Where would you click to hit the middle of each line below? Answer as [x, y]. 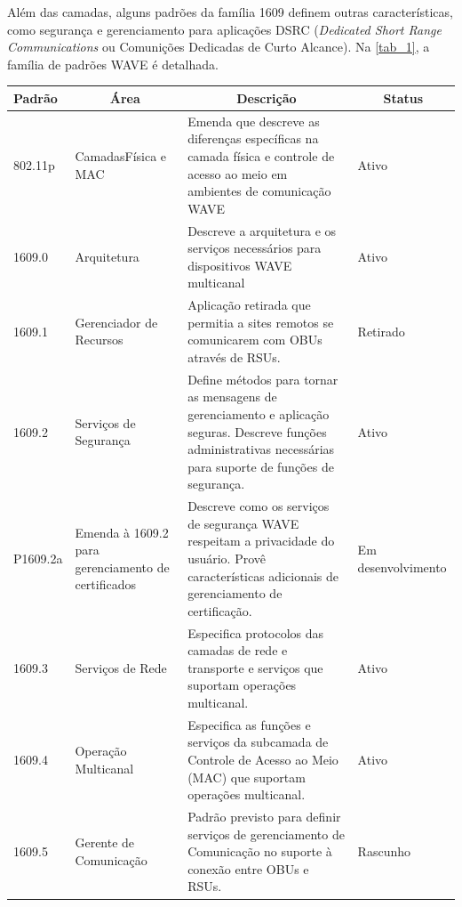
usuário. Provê [227, 558]
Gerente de [105, 842]
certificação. [220, 610]
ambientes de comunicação [259, 191]
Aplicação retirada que [249, 305]
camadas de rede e [238, 650]
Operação [101, 751]
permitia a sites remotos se [261, 322]
